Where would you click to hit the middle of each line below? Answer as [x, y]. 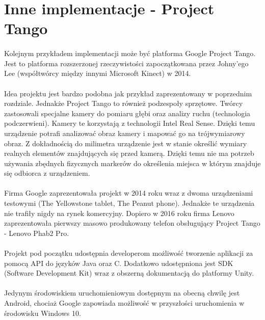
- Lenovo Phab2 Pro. [37, 233]
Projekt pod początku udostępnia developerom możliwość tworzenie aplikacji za [129, 253]
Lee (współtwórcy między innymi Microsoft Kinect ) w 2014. [98, 73]
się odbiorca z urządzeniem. [47, 173]
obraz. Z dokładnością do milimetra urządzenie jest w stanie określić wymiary [126, 143]
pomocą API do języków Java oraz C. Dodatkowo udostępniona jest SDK [119, 263]
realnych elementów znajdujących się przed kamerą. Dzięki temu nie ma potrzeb [129, 153]
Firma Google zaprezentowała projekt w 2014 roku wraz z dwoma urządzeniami [129, 193]
